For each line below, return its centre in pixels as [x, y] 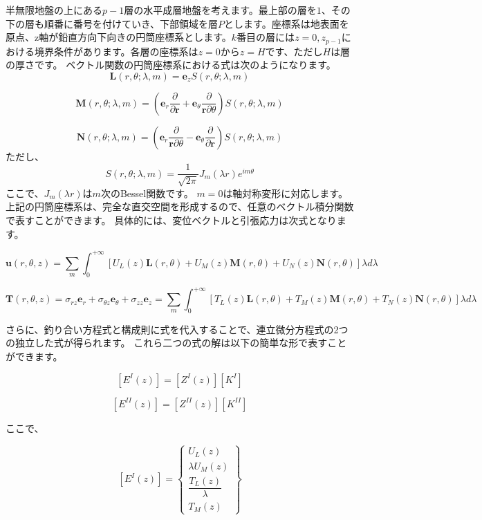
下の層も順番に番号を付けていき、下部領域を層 [112, 23]
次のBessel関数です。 [147, 193]
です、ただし [294, 51]
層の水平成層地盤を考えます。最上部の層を [220, 10]
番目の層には [266, 37]
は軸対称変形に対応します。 [285, 193]
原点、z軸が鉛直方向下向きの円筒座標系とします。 [119, 37]
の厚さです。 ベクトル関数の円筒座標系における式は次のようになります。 [171, 65]
